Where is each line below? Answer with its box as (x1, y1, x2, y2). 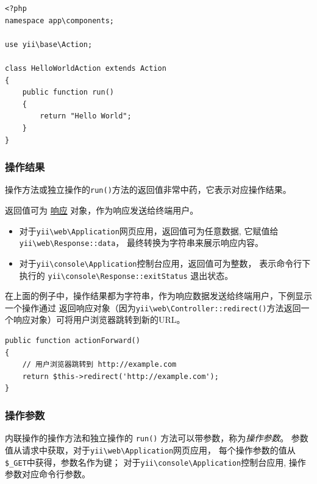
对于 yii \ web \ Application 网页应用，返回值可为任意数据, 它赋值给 (19, 224, 279, 237)
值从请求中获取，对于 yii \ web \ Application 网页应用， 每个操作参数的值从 (5, 443, 296, 456)
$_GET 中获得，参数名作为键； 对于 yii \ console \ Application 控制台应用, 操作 (5, 455, 306, 468)
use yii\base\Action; (5, 40, 93, 49)
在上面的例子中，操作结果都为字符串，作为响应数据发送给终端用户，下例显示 (5, 289, 312, 302)
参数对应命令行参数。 (5, 468, 90, 480)
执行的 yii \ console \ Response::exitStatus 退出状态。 (19, 269, 233, 281)
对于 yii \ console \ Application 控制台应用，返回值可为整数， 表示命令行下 (19, 256, 311, 269)
